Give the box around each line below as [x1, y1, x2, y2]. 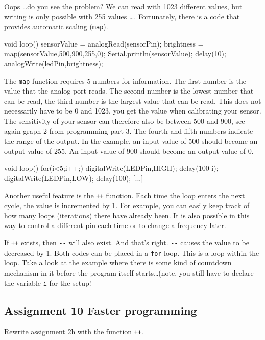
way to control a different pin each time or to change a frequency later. [4, 220, 226, 231]
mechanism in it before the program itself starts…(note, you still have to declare [4, 267, 254, 278]
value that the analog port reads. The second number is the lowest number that [4, 85, 254, 96]
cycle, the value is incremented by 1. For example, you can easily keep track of [4, 200, 250, 211]
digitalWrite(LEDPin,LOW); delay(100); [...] [4, 173, 143, 184]
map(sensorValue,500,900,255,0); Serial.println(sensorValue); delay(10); [4, 48, 226, 59]
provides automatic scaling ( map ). [4, 21, 108, 32]
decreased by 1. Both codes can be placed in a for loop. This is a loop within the [4, 247, 259, 258]
